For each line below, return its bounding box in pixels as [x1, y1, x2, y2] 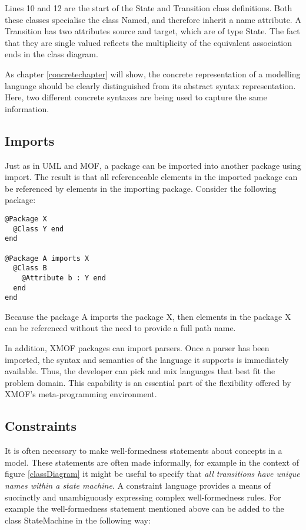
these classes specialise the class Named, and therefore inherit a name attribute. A [5, 13, 301, 25]
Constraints [5, 417, 76, 435]
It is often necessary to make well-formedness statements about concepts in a [5, 444, 282, 457]
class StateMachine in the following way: [5, 513, 151, 526]
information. [5, 102, 49, 114]
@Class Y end [13, 224, 64, 233]
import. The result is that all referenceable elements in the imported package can [5, 171, 298, 183]
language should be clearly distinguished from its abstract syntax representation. [5, 79, 296, 91]
